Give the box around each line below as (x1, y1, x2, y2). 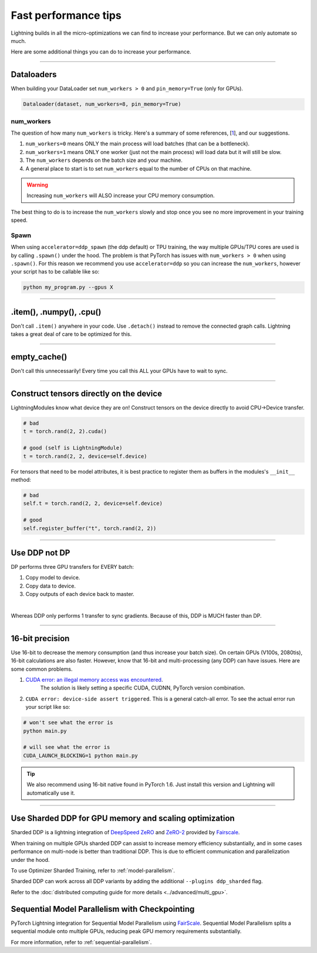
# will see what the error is (23, 744, 110, 751)
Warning (26, 181, 48, 188)
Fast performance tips (11, 9, 122, 22)
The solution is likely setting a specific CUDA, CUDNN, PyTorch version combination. (40, 684, 245, 691)
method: (11, 476, 32, 483)
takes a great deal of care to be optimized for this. (11, 331, 132, 338)
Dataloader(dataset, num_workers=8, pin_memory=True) (23, 101, 181, 108)
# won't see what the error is (23, 719, 114, 726)
